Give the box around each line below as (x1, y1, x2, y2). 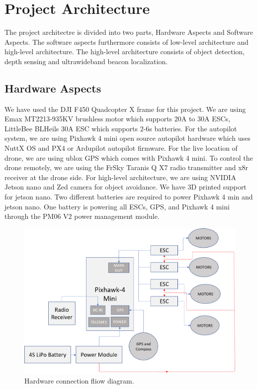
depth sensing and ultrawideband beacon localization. (4, 56, 168, 66)
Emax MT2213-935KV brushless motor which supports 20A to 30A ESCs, (4, 113, 231, 124)
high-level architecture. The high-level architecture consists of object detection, (4, 46, 245, 57)
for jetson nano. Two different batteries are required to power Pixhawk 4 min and (4, 192, 253, 202)
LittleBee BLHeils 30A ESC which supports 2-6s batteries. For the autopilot (4, 123, 237, 133)
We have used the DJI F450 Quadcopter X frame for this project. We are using (4, 103, 246, 114)
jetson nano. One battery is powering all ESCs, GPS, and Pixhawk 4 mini (4, 201, 230, 211)
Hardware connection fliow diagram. (24, 376, 134, 386)
